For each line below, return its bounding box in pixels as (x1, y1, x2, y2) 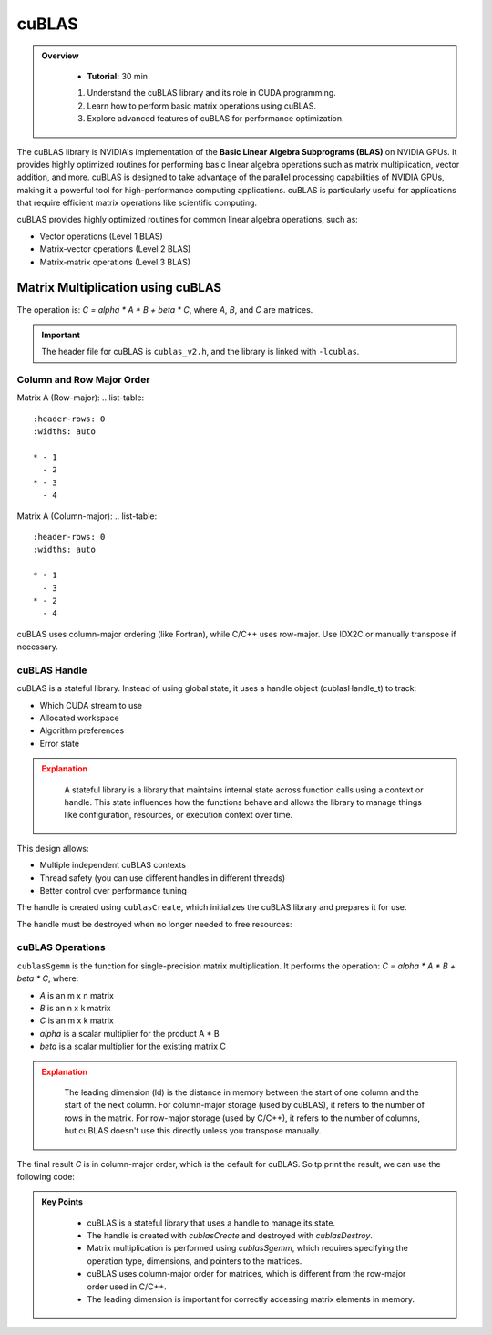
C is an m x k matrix (39, 1015, 114, 1026)
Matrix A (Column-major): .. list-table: (16, 511, 158, 522)
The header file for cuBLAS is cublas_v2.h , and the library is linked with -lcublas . (41, 347, 360, 357)
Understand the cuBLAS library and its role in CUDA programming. (87, 88, 336, 98)
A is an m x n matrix (39, 989, 114, 1000)
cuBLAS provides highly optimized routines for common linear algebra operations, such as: (16, 214, 359, 225)
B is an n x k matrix (39, 1003, 111, 1014)
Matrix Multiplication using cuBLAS (16, 280, 222, 295)
